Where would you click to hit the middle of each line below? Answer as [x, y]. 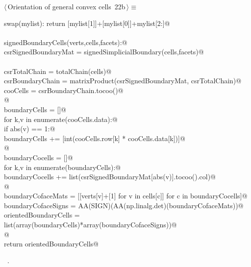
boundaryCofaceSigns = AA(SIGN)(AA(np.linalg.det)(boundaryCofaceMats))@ [124, 205]
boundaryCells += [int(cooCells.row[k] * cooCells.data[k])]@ [95, 138]
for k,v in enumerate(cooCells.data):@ [61, 119]
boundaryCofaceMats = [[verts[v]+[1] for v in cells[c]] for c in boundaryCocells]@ [126, 196]
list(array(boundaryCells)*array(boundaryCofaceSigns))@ [90, 225]
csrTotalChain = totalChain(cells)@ [58, 71]
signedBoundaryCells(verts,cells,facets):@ [66, 42]
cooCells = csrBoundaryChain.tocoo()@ [64, 90]
